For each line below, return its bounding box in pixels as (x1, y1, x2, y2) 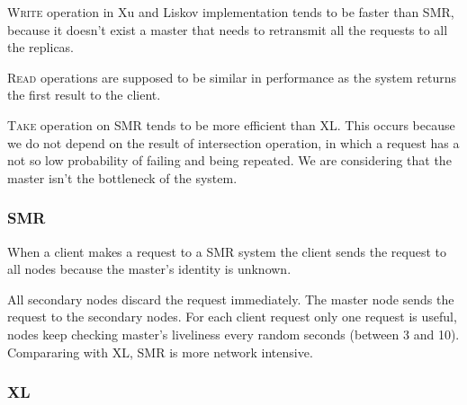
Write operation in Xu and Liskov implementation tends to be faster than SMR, (7, 3, 454, 21)
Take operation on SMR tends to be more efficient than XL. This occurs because (7, 115, 455, 134)
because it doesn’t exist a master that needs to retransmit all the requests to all (7, 20, 448, 39)
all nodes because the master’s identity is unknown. (7, 260, 292, 278)
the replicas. (7, 38, 75, 57)
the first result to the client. (7, 85, 161, 104)
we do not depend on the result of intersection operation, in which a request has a (7, 133, 460, 152)
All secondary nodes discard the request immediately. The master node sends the (7, 289, 454, 308)
